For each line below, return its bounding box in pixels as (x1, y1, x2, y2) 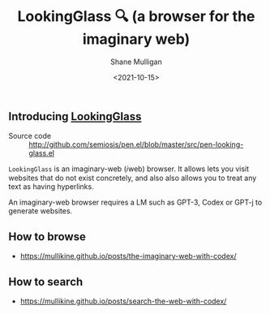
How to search (8, 274, 84, 289)
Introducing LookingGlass (8, 110, 142, 123)
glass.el (28, 148, 55, 158)
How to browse (8, 230, 87, 243)
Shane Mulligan (110, 57, 162, 67)
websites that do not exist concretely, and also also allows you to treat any (8, 173, 257, 183)
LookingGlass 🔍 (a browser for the (17, 7, 255, 26)
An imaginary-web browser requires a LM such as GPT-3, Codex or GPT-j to (8, 197, 263, 208)
